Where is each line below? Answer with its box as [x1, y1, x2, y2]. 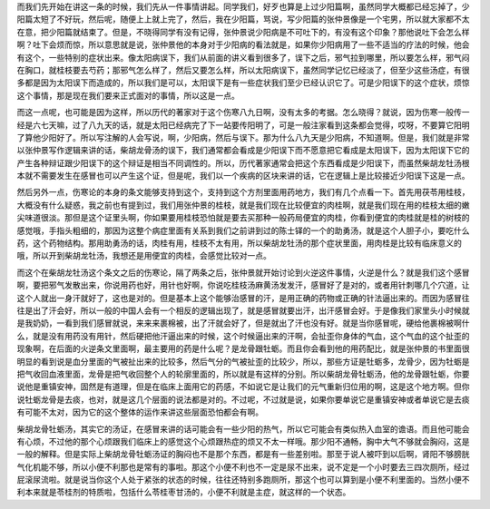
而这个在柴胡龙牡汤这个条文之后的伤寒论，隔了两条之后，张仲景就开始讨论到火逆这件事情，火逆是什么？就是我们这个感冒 [16, 267, 470, 278]
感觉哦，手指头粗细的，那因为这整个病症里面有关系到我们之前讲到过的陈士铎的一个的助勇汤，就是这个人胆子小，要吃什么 [16, 225, 470, 236]
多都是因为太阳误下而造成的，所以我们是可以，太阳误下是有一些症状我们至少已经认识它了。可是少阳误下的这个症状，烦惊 [16, 77, 470, 88]
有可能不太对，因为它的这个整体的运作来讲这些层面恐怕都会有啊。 [16, 406, 263, 417]
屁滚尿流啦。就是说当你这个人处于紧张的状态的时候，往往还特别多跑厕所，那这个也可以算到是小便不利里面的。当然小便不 [16, 475, 470, 485]
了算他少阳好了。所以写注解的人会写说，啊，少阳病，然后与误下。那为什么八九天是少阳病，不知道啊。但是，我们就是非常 [16, 132, 470, 142]
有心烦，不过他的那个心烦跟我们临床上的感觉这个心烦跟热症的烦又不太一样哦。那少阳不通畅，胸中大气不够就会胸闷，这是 [16, 436, 470, 446]
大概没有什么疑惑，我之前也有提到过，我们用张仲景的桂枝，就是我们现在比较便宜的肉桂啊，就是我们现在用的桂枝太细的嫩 [16, 200, 470, 210]
